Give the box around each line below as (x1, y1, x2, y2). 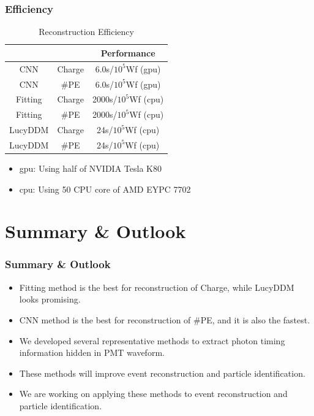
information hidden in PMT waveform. (19, 346, 165, 359)
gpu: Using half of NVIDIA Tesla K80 (19, 161, 162, 174)
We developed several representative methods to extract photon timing (19, 334, 285, 347)
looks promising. (19, 293, 81, 306)
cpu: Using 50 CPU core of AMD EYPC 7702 (19, 182, 191, 195)
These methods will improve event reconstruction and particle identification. (19, 366, 305, 379)
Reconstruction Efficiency (39, 25, 134, 38)
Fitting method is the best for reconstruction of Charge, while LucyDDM (19, 280, 294, 293)
